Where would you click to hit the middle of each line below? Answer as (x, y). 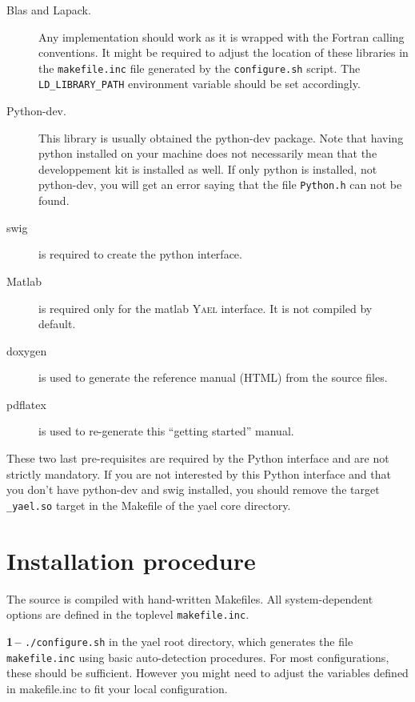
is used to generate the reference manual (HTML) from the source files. (213, 377)
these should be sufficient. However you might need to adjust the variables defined (207, 673)
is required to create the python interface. (140, 254)
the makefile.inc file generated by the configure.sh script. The (200, 68)
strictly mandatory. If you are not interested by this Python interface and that (199, 473)
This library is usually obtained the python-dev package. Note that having (221, 137)
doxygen (27, 350)
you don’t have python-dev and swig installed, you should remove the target (193, 489)
